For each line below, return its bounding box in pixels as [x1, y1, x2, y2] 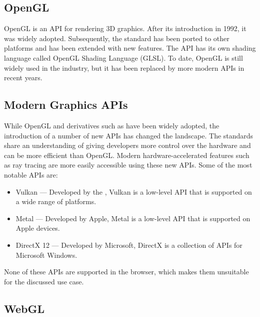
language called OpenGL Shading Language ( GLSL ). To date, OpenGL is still [4, 52, 243, 63]
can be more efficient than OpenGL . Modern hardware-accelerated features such [4, 149, 249, 160]
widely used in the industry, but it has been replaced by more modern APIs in [4, 62, 244, 73]
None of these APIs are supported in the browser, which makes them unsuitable [4, 266, 249, 277]
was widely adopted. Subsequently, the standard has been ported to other [4, 33, 229, 43]
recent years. [4, 72, 42, 83]
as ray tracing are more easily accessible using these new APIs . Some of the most [4, 160, 252, 170]
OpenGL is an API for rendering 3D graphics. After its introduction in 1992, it [4, 23, 246, 34]
